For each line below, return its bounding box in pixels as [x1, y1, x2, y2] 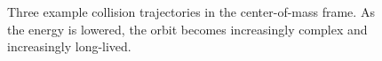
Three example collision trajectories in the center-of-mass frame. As [7, 3, 375, 20]
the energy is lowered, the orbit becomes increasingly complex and [7, 19, 368, 38]
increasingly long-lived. [7, 37, 131, 56]
